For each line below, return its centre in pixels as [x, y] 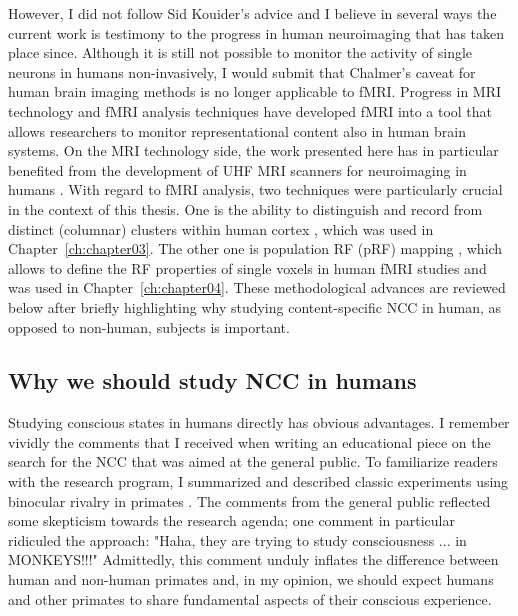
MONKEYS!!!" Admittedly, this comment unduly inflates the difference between [253, 559]
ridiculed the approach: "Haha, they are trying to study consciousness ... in [237, 539]
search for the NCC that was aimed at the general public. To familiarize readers [253, 461]
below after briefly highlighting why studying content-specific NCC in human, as [255, 306]
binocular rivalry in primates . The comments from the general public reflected [249, 500]
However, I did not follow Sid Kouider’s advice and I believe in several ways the [252, 13]
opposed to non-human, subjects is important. [149, 326]
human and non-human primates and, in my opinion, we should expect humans [251, 579]
